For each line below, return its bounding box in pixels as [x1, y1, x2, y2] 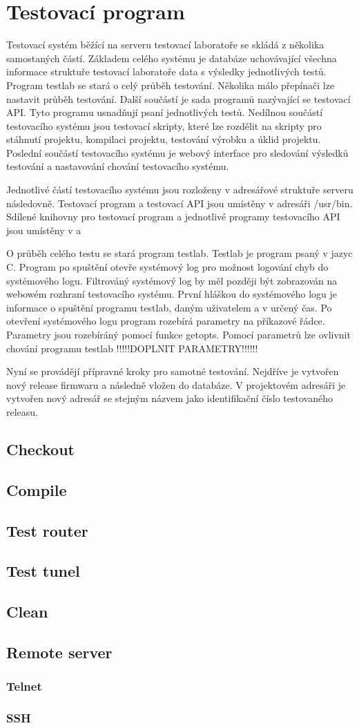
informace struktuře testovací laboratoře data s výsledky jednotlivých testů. [6, 64, 327, 79]
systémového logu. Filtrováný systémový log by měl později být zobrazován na [6, 273, 338, 287]
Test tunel [6, 560, 80, 582]
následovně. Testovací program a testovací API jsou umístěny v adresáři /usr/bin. [6, 195, 353, 210]
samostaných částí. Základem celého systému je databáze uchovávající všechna [6, 50, 337, 65]
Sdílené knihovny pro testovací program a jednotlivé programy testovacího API [6, 209, 340, 224]
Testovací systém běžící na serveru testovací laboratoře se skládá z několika [6, 37, 324, 52]
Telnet [6, 678, 42, 695]
